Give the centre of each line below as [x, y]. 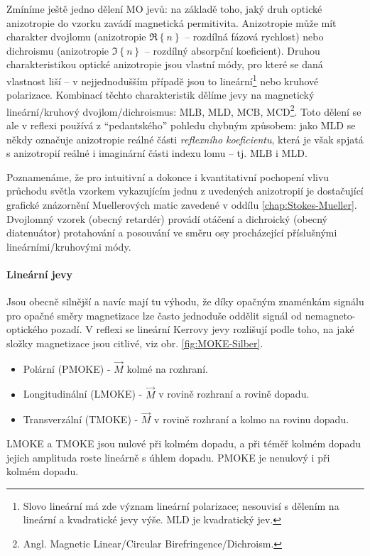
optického [27, 329]
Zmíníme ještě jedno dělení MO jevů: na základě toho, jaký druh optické [164, 9]
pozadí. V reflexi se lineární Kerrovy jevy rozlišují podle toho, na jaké [202, 329]
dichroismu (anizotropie [58, 50]
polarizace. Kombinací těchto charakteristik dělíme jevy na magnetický [160, 95]
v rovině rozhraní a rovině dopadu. [234, 394]
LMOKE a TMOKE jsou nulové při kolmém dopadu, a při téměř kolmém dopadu [184, 443]
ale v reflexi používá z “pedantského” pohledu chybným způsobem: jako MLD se [181, 125]
